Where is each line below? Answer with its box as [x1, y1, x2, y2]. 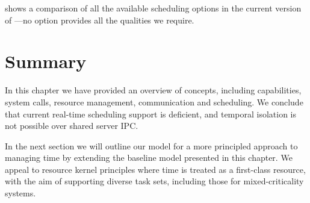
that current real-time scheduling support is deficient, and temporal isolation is [5, 107, 296, 120]
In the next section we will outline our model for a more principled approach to [5, 139, 298, 152]
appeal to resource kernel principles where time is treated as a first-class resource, [5, 163, 306, 175]
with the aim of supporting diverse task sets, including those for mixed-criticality [5, 175, 304, 187]
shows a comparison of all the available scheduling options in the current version [5, 2, 302, 14]
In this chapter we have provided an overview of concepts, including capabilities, [5, 84, 302, 96]
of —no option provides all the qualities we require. [5, 13, 194, 26]
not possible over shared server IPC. [5, 119, 138, 132]
